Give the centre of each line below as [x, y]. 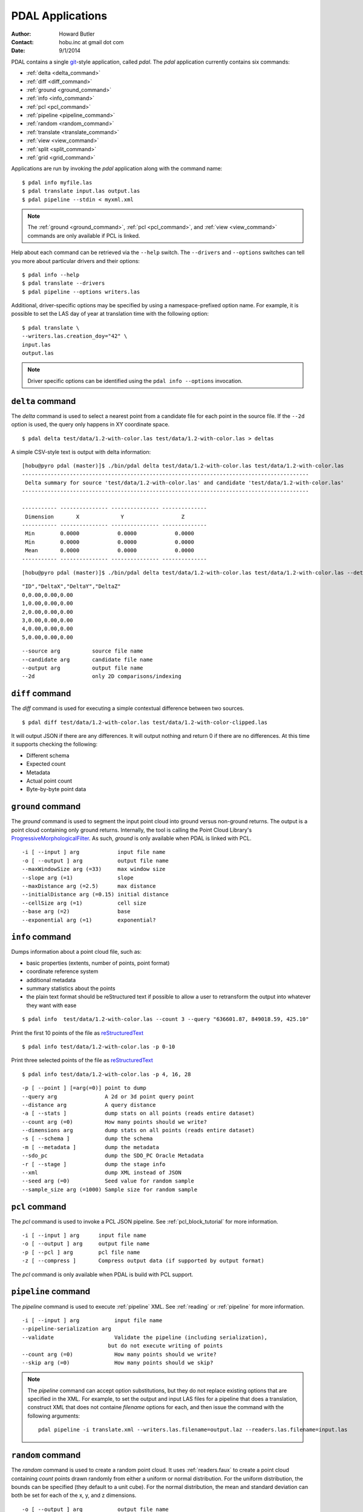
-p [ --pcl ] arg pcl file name [81, 1252]
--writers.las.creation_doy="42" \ [75, 336]
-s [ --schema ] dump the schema [87, 1139]
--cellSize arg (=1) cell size [84, 903]
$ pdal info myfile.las [57, 182]
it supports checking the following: [54, 745]
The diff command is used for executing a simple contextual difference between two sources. [128, 708]
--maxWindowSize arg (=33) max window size [94, 869]
